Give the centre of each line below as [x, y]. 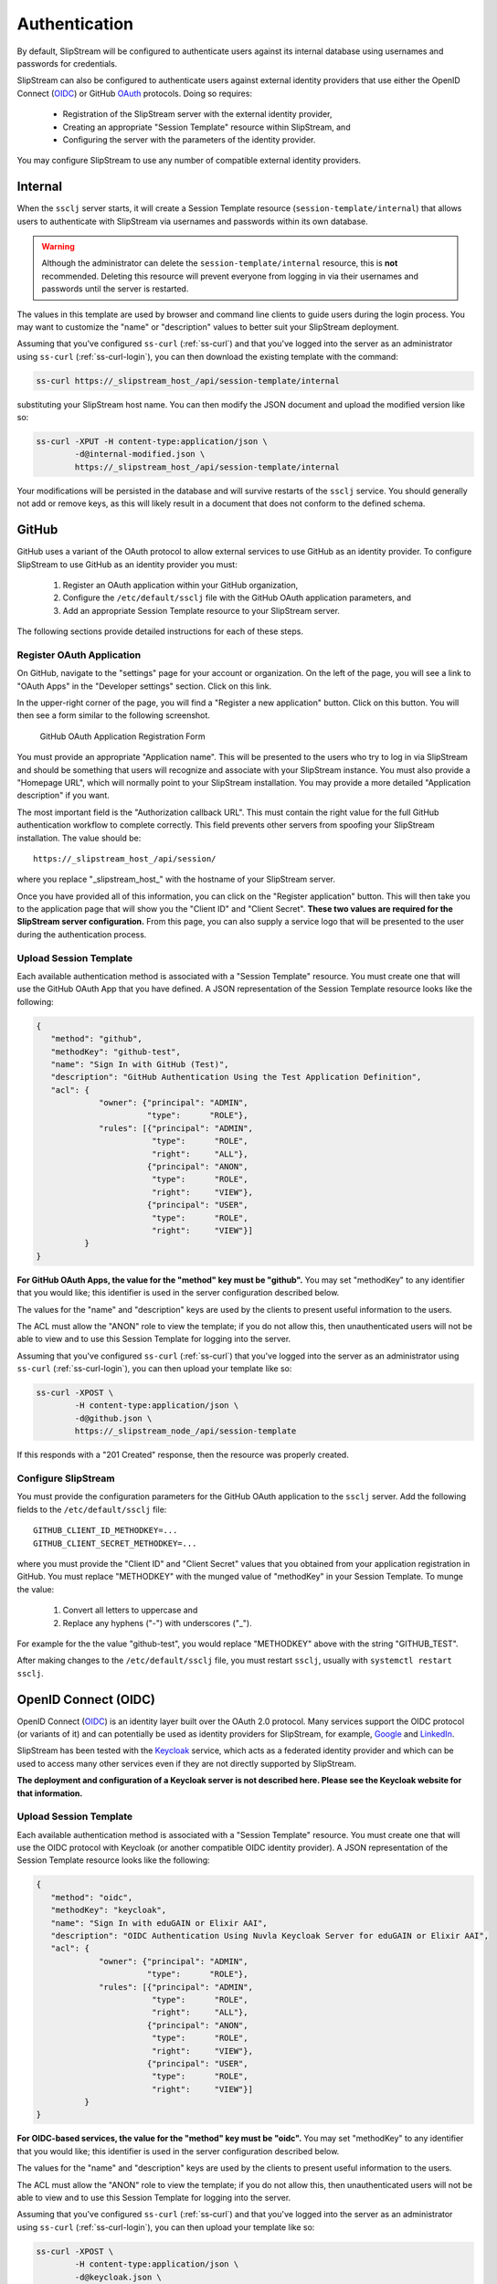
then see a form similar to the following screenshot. [113, 715]
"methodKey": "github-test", [116, 1052]
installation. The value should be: [79, 838]
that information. [50, 1793]
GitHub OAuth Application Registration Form [122, 736]
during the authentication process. [82, 934]
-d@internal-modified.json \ [140, 454]
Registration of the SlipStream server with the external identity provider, [197, 114]
